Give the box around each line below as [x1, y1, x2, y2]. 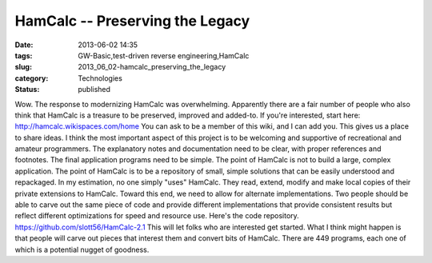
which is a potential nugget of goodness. [14, 245, 150, 254]
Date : [14, 40, 34, 50]
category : [14, 73, 49, 83]
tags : [14, 50, 33, 60]
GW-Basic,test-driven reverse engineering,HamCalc [78, 50, 250, 60]
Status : [14, 85, 40, 94]
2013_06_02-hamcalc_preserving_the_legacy [78, 62, 226, 72]
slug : [14, 62, 32, 72]
